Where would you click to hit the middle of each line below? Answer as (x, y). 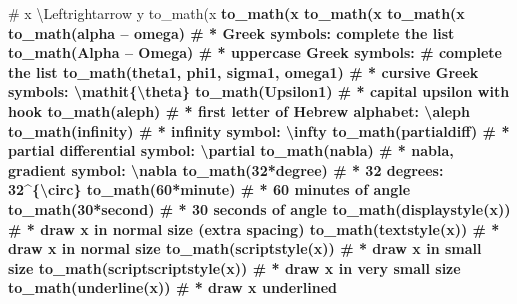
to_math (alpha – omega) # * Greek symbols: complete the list (231, 32)
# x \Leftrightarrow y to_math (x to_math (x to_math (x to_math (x (236, 13)
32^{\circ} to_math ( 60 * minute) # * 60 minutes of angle (209, 189)
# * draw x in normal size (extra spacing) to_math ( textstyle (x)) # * (254, 228)
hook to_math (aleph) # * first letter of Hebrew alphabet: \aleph (239, 110)
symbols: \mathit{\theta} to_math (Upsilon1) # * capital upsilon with (259, 91)
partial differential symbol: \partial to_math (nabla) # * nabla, (231, 150)
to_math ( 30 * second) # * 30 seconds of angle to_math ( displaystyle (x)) (259, 208)
